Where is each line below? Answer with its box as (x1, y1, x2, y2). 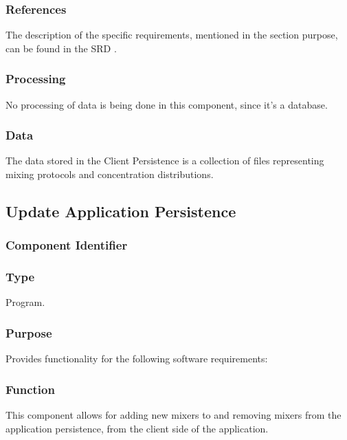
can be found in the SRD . (5, 41, 117, 55)
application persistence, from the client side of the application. (5, 421, 269, 435)
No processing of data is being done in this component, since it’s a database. (5, 97, 328, 111)
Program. (5, 295, 45, 309)
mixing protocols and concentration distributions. (5, 167, 214, 181)
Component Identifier (5, 236, 128, 254)
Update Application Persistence (5, 201, 236, 222)
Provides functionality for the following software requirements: (5, 351, 268, 366)
